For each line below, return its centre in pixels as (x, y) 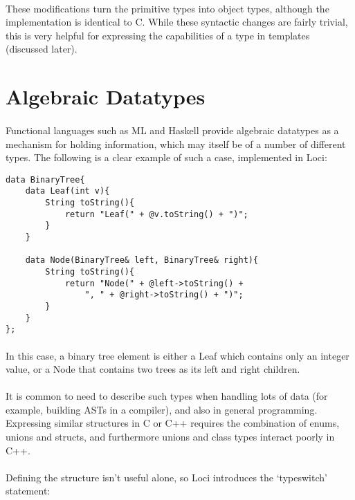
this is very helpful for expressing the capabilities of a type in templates (158, 35)
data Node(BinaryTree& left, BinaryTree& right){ (142, 260)
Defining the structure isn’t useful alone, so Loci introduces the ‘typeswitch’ (166, 477)
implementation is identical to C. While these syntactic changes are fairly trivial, (177, 22)
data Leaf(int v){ (67, 191)
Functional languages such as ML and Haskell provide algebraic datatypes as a (172, 130)
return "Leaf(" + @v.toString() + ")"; (156, 214)
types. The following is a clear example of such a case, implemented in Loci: (166, 157)
